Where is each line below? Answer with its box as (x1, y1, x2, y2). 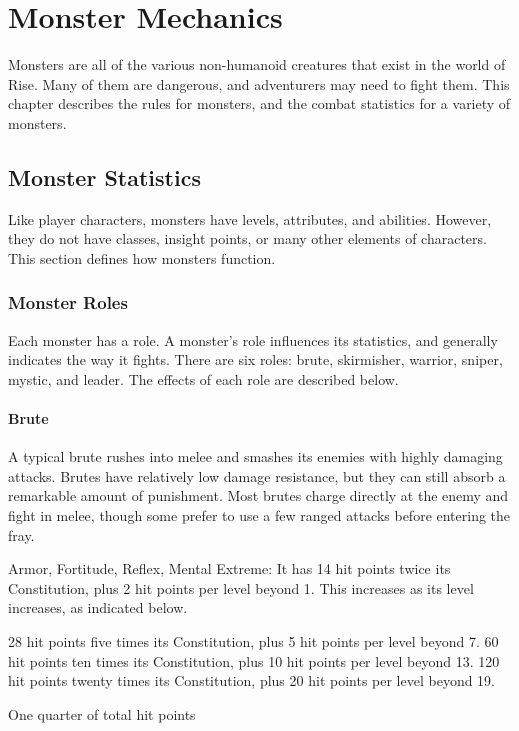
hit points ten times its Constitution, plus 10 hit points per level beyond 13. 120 (8, 650, 500, 671)
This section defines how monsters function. (8, 247, 276, 268)
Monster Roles (8, 290, 128, 315)
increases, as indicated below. (8, 597, 188, 618)
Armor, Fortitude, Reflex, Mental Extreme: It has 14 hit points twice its (8, 558, 451, 579)
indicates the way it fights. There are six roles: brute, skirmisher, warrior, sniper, (8, 349, 503, 370)
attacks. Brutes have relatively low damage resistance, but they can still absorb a (8, 465, 506, 486)
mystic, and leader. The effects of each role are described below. (8, 368, 399, 389)
